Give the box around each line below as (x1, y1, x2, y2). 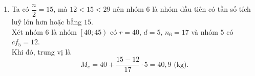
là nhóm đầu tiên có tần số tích (152, 4, 251, 14)
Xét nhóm (11, 26, 43, 37)
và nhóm (191, 26, 218, 37)
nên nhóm (113, 4, 144, 14)
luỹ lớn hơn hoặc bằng (11, 16, 82, 27)
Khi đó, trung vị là (11, 46, 71, 57)
